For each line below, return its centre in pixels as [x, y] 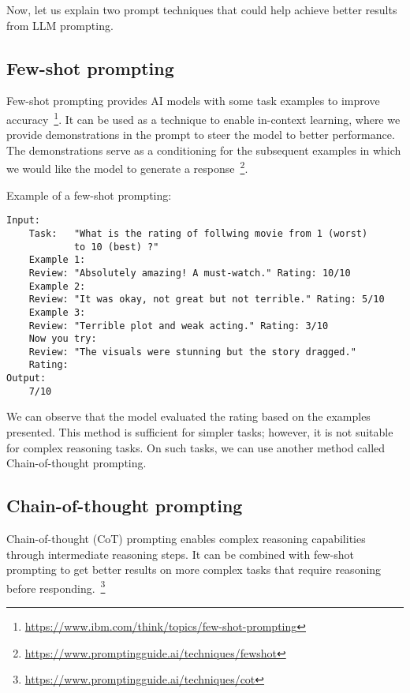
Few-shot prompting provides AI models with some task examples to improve [193, 101]
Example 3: [57, 312]
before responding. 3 [56, 586]
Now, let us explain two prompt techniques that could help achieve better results [202, 9]
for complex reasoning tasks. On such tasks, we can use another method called [196, 447]
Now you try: [63, 339]
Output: [26, 378]
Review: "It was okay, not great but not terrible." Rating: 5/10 [207, 300]
